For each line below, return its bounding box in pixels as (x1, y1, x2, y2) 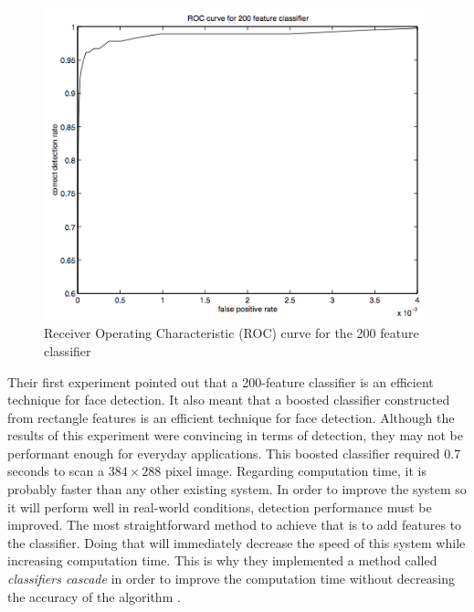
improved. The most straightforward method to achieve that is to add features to (7, 515, 462, 534)
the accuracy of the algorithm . (7, 586, 181, 606)
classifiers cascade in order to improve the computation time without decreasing (7, 569, 455, 588)
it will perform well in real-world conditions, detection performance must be (7, 497, 432, 516)
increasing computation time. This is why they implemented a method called (7, 551, 437, 570)
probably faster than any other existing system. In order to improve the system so (7, 480, 467, 499)
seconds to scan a (7, 461, 104, 480)
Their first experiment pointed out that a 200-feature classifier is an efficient (7, 372, 434, 391)
